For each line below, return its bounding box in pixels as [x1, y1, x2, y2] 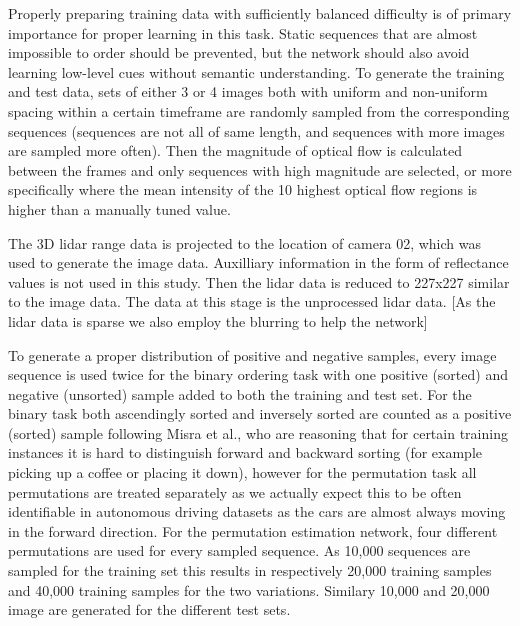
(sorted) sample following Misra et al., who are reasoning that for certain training [8, 422, 508, 443]
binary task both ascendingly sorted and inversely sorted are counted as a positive [8, 403, 512, 424]
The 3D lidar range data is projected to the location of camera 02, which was [8, 232, 481, 253]
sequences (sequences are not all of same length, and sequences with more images [8, 120, 505, 141]
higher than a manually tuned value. [8, 198, 231, 219]
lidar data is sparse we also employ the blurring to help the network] [8, 310, 428, 331]
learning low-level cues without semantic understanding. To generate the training [8, 61, 505, 82]
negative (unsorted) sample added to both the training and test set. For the [8, 383, 472, 404]
